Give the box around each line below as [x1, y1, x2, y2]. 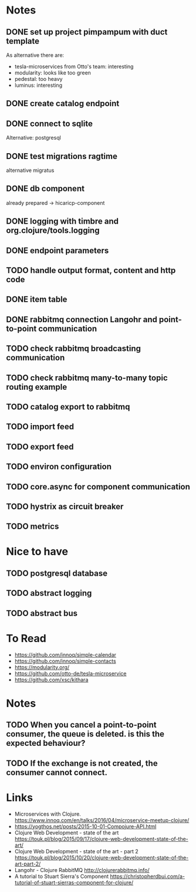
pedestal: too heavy [14, 76, 63, 82]
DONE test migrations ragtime [6, 151, 117, 161]
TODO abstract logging [6, 588, 92, 599]
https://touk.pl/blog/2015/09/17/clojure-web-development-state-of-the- [14, 835, 189, 842]
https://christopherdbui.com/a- [110, 873, 185, 880]
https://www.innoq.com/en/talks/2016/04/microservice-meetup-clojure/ [14, 816, 190, 823]
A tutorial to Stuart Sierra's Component [14, 873, 109, 880]
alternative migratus [6, 167, 55, 174]
